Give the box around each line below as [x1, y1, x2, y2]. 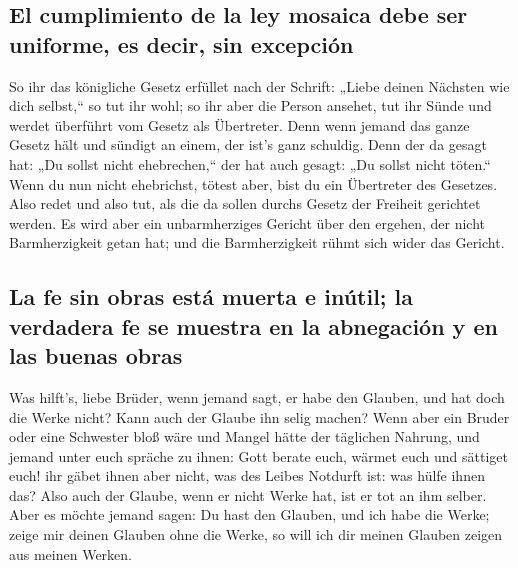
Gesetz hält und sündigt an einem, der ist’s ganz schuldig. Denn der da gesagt [9, 134, 487, 155]
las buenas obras [9, 340, 183, 371]
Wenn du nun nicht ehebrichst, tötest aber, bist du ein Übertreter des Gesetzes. [9, 173, 498, 194]
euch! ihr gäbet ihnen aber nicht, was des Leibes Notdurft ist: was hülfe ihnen [9, 465, 485, 486]
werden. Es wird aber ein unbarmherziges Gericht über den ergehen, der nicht [9, 212, 486, 233]
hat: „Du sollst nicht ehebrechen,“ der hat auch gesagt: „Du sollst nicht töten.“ [9, 153, 491, 174]
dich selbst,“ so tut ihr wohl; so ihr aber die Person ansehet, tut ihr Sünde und [9, 95, 492, 116]
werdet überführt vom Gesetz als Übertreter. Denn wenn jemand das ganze [9, 114, 470, 135]
